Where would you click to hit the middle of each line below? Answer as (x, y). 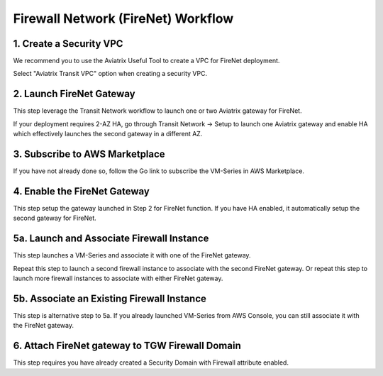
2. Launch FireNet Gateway (74, 94)
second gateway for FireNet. (55, 218)
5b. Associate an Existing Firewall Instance (110, 298)
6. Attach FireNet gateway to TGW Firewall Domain (127, 346)
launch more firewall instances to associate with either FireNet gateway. (118, 278)
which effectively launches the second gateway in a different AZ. (108, 134)
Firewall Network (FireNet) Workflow (123, 18)
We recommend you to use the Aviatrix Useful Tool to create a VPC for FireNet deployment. (146, 61)
